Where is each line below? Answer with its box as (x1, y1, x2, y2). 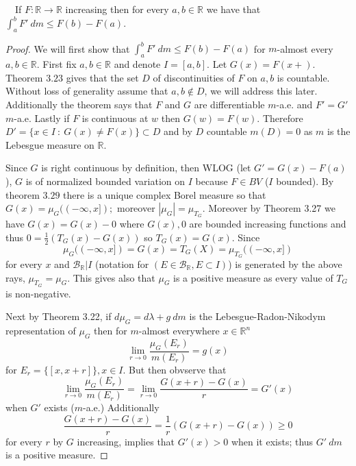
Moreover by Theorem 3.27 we (208, 201, 335, 215)
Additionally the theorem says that (5, 97, 153, 111)
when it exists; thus (231, 434, 314, 448)
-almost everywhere (138, 323, 220, 338)
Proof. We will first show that (5, 41, 130, 56)
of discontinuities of (153, 70, 235, 84)
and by (163, 124, 192, 138)
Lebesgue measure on (5, 137, 94, 151)
